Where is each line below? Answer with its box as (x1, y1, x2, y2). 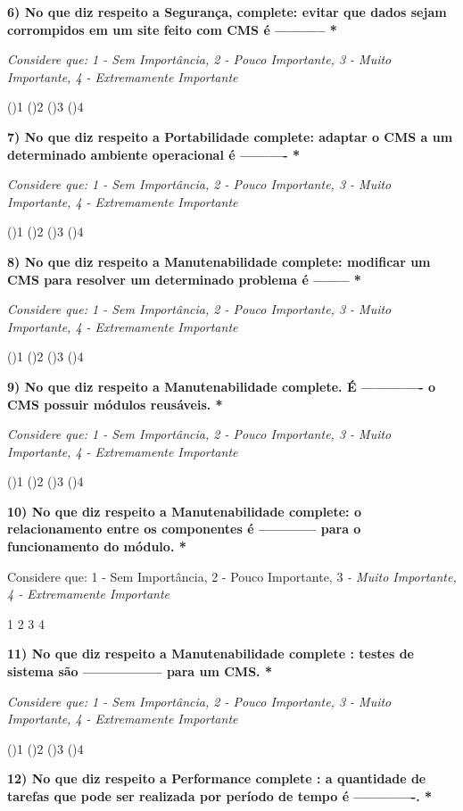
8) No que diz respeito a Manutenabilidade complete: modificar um (7, 252, 431, 270)
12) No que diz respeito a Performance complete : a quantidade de (7, 769, 426, 788)
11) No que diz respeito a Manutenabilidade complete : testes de (7, 644, 414, 663)
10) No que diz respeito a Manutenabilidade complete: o (7, 501, 361, 520)
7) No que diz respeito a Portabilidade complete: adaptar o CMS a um (7, 127, 453, 145)
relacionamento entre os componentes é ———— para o (7, 519, 361, 538)
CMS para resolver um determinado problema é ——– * (7, 269, 361, 288)
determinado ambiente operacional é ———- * (7, 145, 301, 163)
